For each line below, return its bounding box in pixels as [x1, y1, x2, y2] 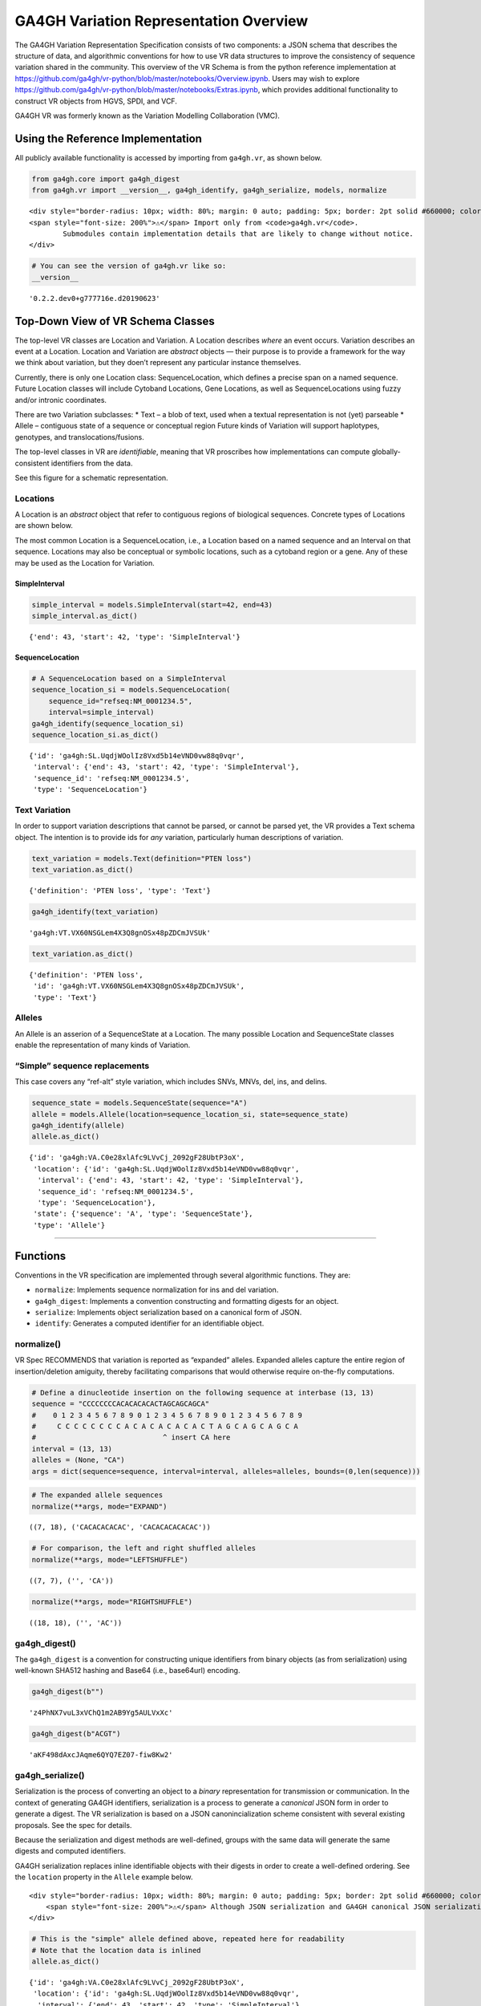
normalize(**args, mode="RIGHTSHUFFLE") [31, 1597, 192, 1606]
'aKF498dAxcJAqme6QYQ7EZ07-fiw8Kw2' [29, 1750, 173, 1760]
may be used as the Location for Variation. [14, 558, 156, 567]
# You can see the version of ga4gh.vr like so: [31, 262, 227, 270]
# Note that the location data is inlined [31, 1946, 201, 1955]
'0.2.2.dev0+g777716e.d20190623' [29, 294, 160, 303]
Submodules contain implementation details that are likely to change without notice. [63, 229, 414, 238]
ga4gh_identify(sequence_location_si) [31, 719, 184, 728]
